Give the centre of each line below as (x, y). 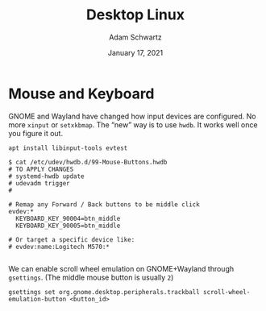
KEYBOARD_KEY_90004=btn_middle (68, 218)
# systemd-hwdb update (46, 176)
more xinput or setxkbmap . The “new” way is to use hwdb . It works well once (133, 124)
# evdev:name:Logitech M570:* (59, 247)
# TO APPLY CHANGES (41, 169)
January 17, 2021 (135, 52)
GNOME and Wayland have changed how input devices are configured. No (132, 116)
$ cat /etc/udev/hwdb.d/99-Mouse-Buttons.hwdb (88, 162)
